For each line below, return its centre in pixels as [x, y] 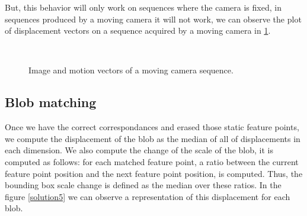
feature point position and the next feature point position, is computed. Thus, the [154, 173]
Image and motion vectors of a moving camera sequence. [131, 70]
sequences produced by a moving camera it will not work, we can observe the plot [153, 19]
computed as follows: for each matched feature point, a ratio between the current [152, 161]
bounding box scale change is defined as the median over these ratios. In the [143, 185]
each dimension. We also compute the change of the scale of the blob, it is [139, 150]
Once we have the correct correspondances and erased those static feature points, [152, 127]
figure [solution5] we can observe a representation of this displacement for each [148, 196]
